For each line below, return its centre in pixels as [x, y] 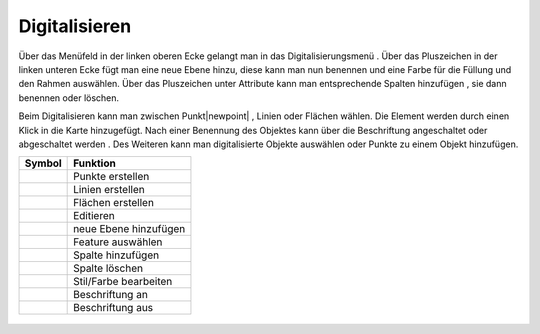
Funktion [95, 163]
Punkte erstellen [111, 177]
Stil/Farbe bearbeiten [123, 282]
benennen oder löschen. [69, 97]
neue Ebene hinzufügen [129, 229]
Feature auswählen [118, 242]
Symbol [43, 163]
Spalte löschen [108, 268]
